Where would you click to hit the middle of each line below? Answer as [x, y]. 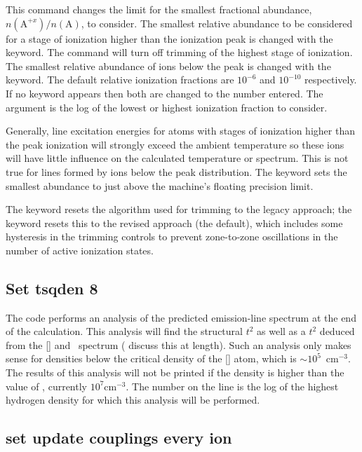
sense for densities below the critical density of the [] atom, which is [151, 358]
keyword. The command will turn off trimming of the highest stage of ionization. [179, 52]
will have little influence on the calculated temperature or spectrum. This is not [177, 158]
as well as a [281, 331]
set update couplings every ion [119, 438]
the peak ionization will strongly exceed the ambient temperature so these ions [175, 144]
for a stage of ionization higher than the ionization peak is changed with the [169, 38]
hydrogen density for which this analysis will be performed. [133, 400]
